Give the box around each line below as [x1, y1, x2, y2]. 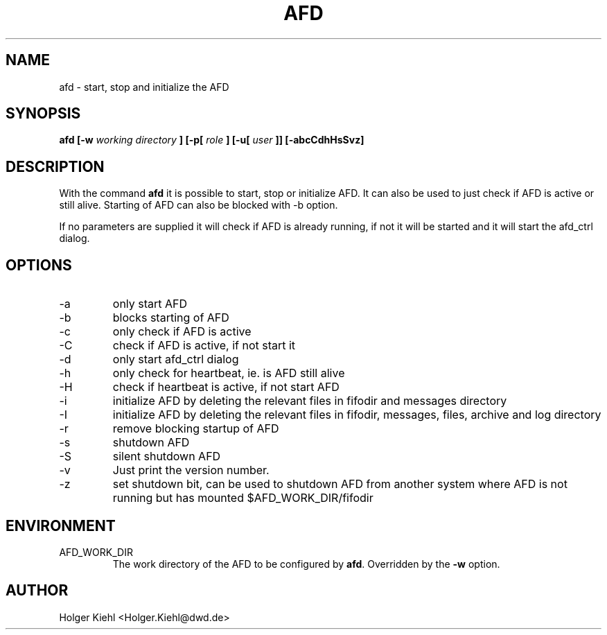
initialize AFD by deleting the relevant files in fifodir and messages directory [112, 394, 507, 408]
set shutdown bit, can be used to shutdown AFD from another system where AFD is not [112, 477, 568, 492]
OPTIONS [6, 256, 72, 274]
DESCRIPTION [6, 157, 105, 175]
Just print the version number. [112, 463, 270, 478]
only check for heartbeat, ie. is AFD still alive [112, 366, 345, 381]
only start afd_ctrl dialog [112, 352, 239, 367]
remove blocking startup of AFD [112, 421, 279, 436]
